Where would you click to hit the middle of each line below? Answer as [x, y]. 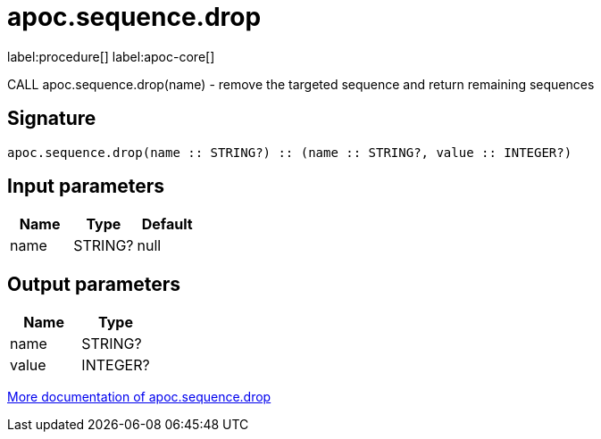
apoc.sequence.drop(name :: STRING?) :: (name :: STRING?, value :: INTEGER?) [290, 152]
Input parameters [86, 186]
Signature [52, 119]
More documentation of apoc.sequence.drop [139, 397]
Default [167, 224]
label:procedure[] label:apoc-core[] [111, 56]
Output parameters [94, 284]
